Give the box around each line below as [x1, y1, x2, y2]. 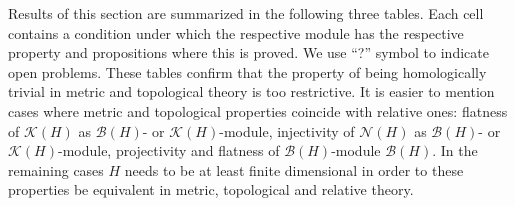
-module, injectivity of [219, 120, 355, 141]
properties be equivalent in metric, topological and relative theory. [8, 179, 414, 200]
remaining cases [8, 159, 104, 180]
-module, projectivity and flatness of [57, 140, 280, 161]
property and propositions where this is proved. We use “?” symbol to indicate [8, 42, 489, 63]
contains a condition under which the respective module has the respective [8, 22, 464, 43]
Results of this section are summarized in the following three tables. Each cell [8, 3, 484, 23]
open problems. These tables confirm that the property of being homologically [8, 61, 487, 82]
